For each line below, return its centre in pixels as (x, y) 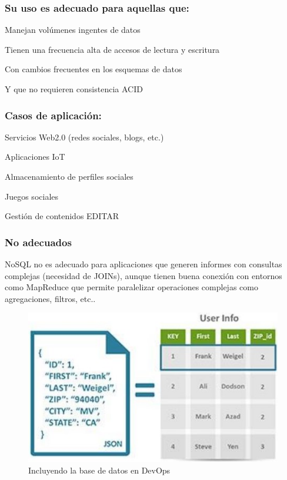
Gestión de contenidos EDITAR (62, 216)
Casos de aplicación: (53, 115)
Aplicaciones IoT (35, 157)
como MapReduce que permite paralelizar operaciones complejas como (131, 287)
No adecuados (38, 242)
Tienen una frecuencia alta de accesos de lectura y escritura (112, 49)
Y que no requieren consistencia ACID (74, 89)
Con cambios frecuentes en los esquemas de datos (94, 69)
